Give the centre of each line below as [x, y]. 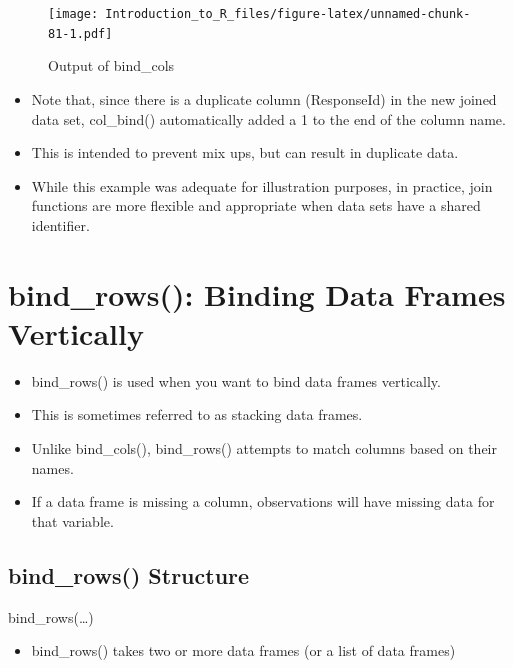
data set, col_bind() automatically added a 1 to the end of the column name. [268, 118]
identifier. [60, 224]
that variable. [72, 520]
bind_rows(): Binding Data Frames [257, 293]
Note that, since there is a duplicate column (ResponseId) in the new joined [264, 98]
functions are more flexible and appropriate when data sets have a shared [256, 205]
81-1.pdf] [80, 33]
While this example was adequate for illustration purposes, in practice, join [262, 185]
